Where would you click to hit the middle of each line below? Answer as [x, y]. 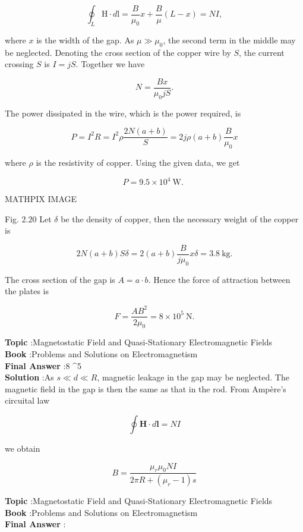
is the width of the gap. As [85, 40]
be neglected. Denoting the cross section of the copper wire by [118, 52]
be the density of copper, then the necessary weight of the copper [180, 218]
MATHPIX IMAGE [41, 199]
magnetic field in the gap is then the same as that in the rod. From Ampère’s [146, 388]
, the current [262, 52]
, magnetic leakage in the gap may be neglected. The [193, 377]
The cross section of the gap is [60, 279]
